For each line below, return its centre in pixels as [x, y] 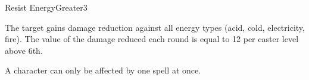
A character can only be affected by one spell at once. [103, 70]
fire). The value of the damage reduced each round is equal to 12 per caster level [152, 39]
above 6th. [24, 50]
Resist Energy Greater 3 [46, 7]
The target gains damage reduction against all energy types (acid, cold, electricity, [155, 27]
